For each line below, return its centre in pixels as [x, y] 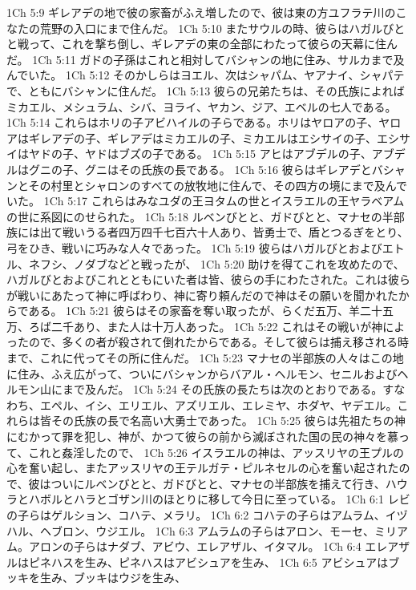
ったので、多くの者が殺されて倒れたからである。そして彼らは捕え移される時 [208, 342]
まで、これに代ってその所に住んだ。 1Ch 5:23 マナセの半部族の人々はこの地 [205, 358]
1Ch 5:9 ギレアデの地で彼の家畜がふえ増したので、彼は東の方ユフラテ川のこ [207, 12]
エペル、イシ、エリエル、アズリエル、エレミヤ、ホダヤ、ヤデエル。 [218, 404]
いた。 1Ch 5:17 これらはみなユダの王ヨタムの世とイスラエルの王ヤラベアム [206, 201]
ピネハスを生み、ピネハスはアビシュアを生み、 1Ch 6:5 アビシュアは [208, 562]
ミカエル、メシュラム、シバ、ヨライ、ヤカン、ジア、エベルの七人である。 [202, 106]
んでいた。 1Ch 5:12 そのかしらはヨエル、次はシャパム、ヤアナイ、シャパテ [206, 75]
